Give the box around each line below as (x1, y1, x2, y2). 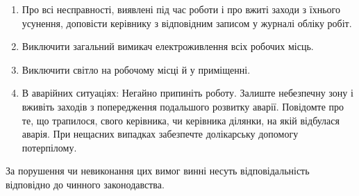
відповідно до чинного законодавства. (6, 177, 165, 191)
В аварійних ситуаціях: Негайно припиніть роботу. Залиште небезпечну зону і (22, 85, 353, 100)
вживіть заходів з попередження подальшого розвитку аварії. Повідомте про (22, 99, 344, 113)
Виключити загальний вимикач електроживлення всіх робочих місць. (22, 39, 314, 54)
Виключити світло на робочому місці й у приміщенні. (22, 62, 251, 76)
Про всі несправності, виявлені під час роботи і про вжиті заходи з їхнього (22, 2, 340, 16)
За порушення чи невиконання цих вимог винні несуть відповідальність (6, 163, 310, 178)
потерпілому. (22, 140, 77, 154)
